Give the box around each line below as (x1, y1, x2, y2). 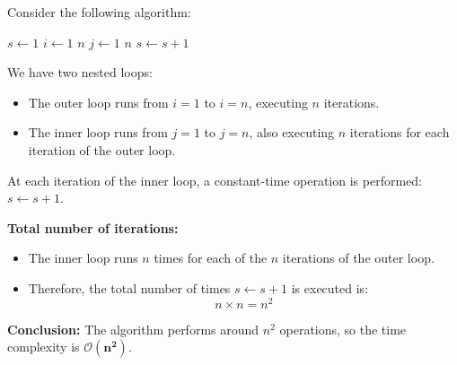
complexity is (7, 337, 80, 356)
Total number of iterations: (7, 218, 179, 237)
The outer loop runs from (28, 92, 169, 111)
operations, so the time (279, 319, 407, 338)
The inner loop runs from (28, 123, 168, 142)
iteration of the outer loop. (28, 140, 176, 159)
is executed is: (291, 278, 369, 297)
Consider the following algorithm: (7, 3, 191, 21)
